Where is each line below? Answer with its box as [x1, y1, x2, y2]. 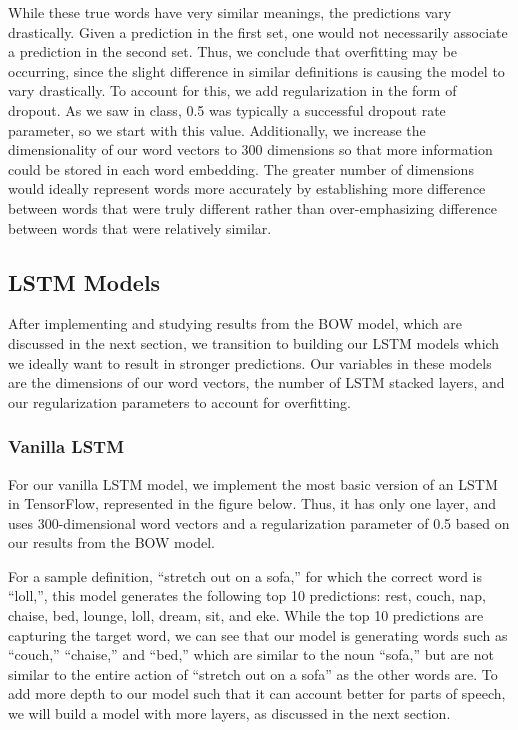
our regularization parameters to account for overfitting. [8, 391, 351, 412]
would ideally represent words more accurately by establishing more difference [8, 178, 486, 199]
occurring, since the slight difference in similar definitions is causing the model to [8, 60, 505, 81]
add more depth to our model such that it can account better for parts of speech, [8, 683, 506, 704]
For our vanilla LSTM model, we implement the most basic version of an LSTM [8, 473, 498, 494]
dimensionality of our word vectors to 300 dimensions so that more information [8, 139, 493, 160]
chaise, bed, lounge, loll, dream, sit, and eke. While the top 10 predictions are [8, 605, 484, 626]
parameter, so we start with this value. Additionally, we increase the [8, 119, 426, 140]
